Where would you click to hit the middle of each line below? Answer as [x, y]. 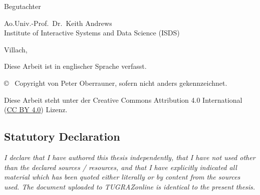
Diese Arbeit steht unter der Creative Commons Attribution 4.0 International [123, 99]
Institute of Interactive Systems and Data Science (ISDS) [92, 33]
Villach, [16, 49]
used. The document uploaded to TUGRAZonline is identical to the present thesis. [130, 186]
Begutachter [23, 6]
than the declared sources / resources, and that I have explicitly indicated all [120, 167]
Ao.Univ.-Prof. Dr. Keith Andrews [58, 23]
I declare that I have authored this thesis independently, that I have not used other [130, 157]
